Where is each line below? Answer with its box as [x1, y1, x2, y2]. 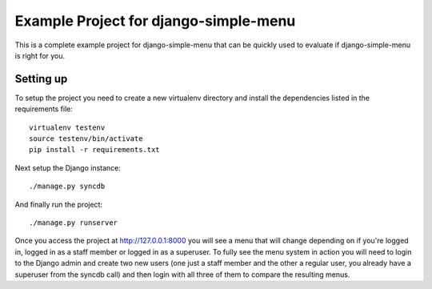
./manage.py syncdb [29, 182, 106, 191]
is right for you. [14, 50, 66, 60]
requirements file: [14, 104, 74, 114]
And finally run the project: [14, 199, 103, 209]
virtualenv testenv [29, 122, 106, 132]
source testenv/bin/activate [29, 134, 143, 143]
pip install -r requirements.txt [29, 145, 160, 155]
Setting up [14, 72, 68, 86]
